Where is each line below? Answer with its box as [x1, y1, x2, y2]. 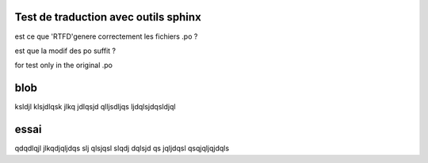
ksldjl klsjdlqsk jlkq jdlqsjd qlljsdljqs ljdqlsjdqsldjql [14, 102, 176, 112]
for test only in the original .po [14, 60, 113, 70]
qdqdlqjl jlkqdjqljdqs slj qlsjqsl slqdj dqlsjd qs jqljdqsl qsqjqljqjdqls [14, 143, 230, 154]
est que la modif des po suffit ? [14, 46, 117, 55]
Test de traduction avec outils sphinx [14, 10, 201, 24]
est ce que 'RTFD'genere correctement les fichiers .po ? [14, 32, 198, 41]
